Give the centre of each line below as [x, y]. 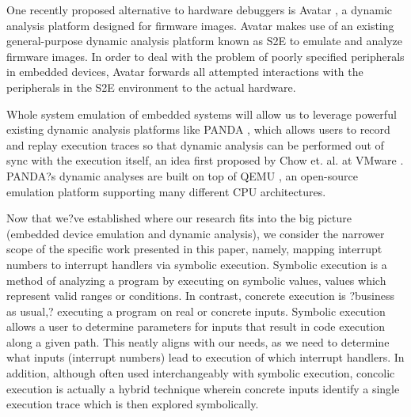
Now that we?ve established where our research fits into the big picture [179, 218]
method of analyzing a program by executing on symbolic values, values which [196, 280]
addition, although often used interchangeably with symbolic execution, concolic [201, 373]
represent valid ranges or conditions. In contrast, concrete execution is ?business [201, 296]
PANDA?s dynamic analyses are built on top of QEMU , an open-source [182, 175]
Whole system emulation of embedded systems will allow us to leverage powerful [202, 114]
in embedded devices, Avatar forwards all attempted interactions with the [185, 72]
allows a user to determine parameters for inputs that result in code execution [196, 326]
